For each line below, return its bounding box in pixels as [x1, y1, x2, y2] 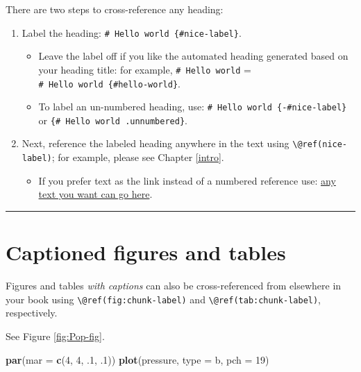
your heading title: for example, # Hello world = [38, 62, 251, 76]
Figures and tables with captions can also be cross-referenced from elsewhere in [6, 278, 342, 293]
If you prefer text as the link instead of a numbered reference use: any [38, 173, 336, 187]
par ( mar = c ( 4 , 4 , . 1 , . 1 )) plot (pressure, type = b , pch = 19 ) [6, 352, 269, 366]
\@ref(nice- [292, 139, 348, 150]
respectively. [6, 305, 58, 320]
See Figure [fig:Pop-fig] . [6, 328, 105, 343]
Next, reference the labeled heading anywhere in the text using [22, 136, 289, 151]
